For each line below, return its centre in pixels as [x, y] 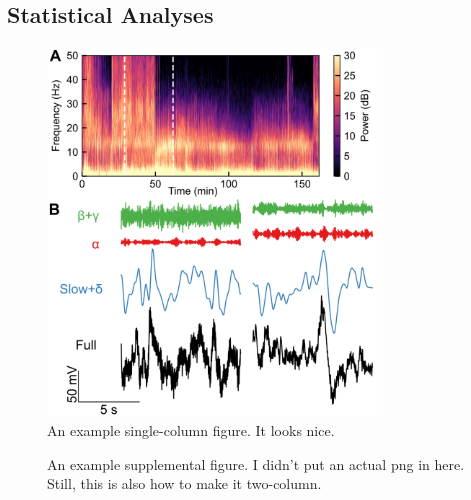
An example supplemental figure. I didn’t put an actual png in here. [256, 463]
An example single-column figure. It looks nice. [191, 429]
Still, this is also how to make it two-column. [184, 483]
